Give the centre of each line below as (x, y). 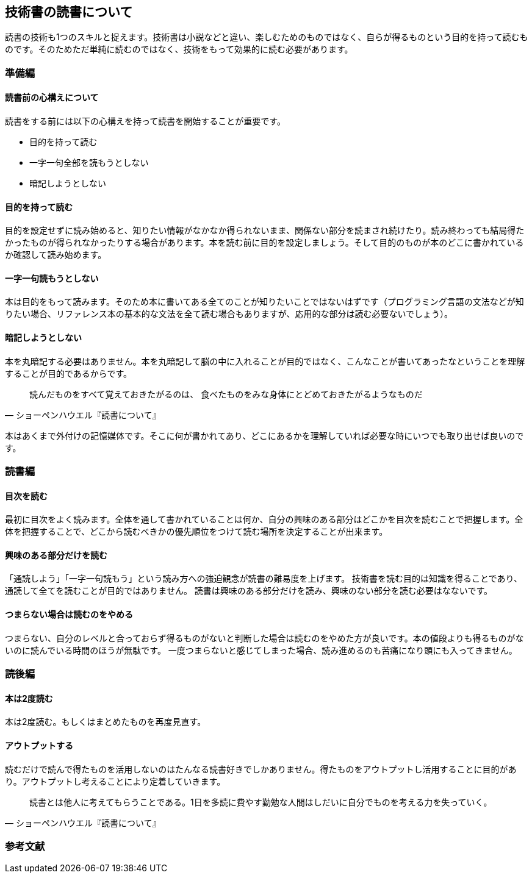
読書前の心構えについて (52, 98)
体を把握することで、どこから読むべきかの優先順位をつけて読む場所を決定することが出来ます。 (196, 532)
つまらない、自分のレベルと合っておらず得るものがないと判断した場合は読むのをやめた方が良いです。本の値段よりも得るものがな (264, 638)
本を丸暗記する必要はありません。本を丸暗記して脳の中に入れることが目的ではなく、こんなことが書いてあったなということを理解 (265, 361)
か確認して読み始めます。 (56, 255)
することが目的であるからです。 (69, 373)
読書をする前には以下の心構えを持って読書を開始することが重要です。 (145, 121)
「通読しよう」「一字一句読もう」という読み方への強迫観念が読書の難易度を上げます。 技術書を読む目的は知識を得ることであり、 (264, 579)
